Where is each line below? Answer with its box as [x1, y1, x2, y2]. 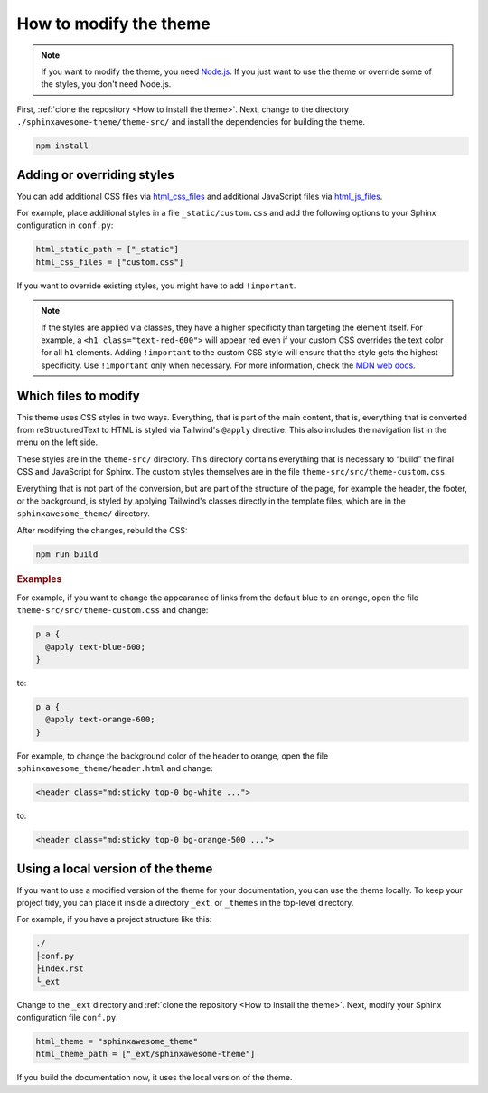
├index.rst [35, 964, 84, 974]
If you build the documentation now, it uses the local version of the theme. [16, 1072, 293, 1083]
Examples [16, 572, 62, 585]
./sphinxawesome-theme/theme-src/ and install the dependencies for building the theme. [16, 117, 366, 127]
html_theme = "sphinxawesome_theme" [35, 1036, 199, 1046]
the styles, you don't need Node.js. [41, 79, 172, 90]
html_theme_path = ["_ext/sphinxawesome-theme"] [35, 1049, 256, 1060]
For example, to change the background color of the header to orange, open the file [16, 750, 329, 761]
